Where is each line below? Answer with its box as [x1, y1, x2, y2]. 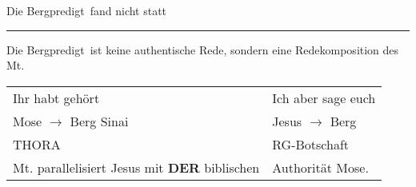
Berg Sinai [70, 111, 129, 130]
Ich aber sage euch [272, 88, 376, 107]
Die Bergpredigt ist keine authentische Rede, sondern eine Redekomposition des [6, 41, 399, 58]
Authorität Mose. [272, 157, 369, 177]
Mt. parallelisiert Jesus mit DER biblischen [13, 157, 260, 177]
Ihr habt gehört [13, 88, 100, 107]
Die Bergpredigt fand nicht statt [6, 2, 167, 18]
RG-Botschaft [272, 134, 350, 153]
